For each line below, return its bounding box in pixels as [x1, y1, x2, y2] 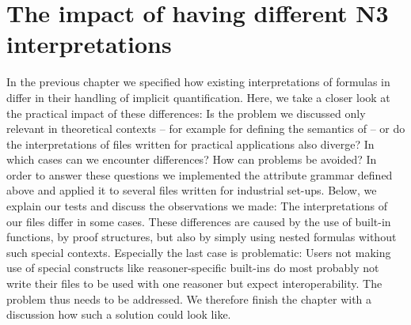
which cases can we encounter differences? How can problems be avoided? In [6, 151, 377, 168]
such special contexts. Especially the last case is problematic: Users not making [6, 244, 391, 260]
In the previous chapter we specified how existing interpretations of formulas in [6, 74, 390, 90]
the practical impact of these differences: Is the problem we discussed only [6, 104, 366, 121]
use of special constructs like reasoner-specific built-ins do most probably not [6, 259, 379, 276]
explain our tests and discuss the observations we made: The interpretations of [6, 198, 388, 214]
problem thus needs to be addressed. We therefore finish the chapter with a [6, 290, 372, 307]
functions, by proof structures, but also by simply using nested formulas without [6, 229, 397, 245]
